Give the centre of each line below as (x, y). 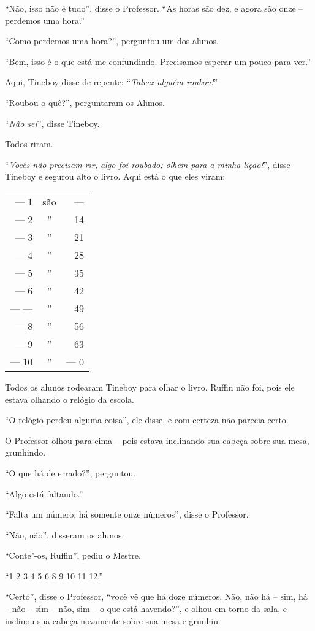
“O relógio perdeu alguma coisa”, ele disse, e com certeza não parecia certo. (147, 420)
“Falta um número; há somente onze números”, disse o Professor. (127, 514)
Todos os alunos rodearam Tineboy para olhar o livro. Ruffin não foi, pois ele (150, 387)
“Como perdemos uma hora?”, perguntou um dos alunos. (112, 41)
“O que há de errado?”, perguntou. (70, 472)
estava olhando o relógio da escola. (70, 399)
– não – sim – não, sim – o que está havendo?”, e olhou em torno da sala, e (146, 609)
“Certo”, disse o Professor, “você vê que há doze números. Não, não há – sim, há (156, 596)
